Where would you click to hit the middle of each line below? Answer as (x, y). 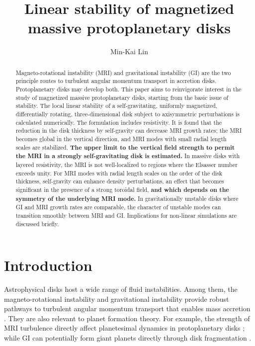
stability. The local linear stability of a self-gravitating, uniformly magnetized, (117, 106)
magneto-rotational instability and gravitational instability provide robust (117, 299)
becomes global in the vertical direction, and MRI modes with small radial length (121, 138)
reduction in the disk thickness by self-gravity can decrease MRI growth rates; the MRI (129, 130)
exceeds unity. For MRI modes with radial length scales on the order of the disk (119, 173)
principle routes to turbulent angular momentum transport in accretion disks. (116, 81)
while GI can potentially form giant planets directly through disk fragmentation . (128, 338)
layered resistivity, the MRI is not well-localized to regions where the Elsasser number (127, 164)
